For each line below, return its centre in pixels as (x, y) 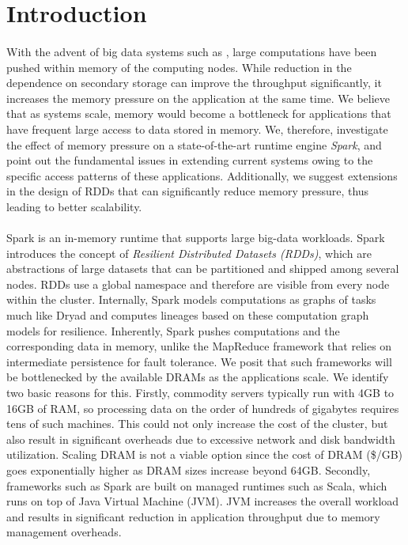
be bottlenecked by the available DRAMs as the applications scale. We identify (198, 377)
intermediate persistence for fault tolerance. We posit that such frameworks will (199, 361)
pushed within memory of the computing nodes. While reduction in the (179, 67)
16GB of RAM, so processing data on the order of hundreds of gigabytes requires (203, 408)
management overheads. (64, 532)
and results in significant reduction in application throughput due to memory (193, 516)
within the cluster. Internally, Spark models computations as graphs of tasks (191, 299)
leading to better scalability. (74, 206)
